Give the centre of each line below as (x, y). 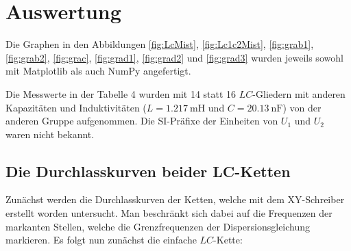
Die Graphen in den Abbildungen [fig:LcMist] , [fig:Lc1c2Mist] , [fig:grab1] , (160, 44)
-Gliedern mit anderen (299, 93)
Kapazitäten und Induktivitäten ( (76, 107)
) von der (302, 107)
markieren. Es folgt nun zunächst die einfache (101, 240)
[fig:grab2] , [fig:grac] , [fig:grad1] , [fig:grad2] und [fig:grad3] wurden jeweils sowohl (174, 57)
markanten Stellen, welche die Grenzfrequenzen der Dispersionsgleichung (158, 226)
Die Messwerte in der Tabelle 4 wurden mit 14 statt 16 (121, 93)
